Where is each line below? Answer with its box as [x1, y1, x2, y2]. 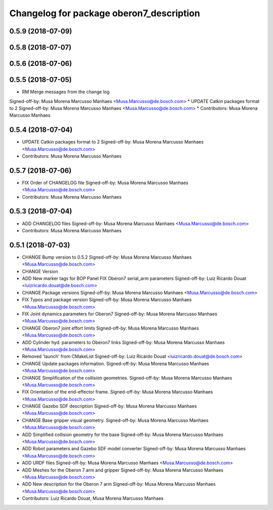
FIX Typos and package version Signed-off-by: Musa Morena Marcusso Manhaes [22, 297, 192, 303]
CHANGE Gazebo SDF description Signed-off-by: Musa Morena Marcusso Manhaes [22, 403, 197, 409]
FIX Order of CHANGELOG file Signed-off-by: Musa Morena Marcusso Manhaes [22, 179, 189, 186]
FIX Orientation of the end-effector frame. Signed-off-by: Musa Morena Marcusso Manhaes [22, 389, 213, 395]
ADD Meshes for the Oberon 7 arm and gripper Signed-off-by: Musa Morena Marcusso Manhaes [22, 467, 223, 473]
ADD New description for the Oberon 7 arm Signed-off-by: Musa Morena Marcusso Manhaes [22, 481, 216, 487]
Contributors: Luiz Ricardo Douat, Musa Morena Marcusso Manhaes [22, 495, 164, 501]
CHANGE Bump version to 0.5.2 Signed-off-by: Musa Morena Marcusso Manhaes [22, 254, 192, 260]
